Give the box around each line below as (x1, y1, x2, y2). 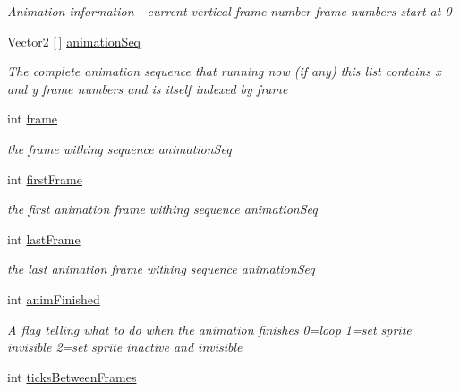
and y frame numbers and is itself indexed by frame (7, 79, 288, 98)
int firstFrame (7, 169, 82, 188)
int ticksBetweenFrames (7, 367, 137, 386)
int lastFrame (7, 229, 81, 248)
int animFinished (7, 289, 100, 308)
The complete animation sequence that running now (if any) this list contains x (7, 62, 441, 81)
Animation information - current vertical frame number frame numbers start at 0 (7, 2, 452, 20)
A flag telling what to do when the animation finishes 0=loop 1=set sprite (7, 319, 412, 338)
